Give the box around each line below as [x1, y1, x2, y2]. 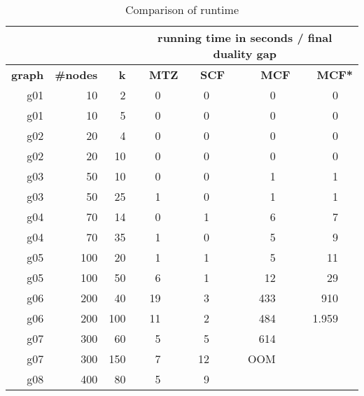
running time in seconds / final [157, 29, 332, 45]
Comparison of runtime [125, 1, 239, 17]
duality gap [213, 45, 276, 62]
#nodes [55, 66, 98, 83]
